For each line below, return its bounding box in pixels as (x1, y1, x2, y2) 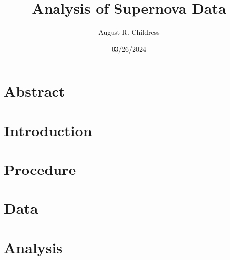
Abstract (4, 81, 65, 101)
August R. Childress (98, 27, 160, 37)
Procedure (4, 159, 76, 179)
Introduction (4, 120, 92, 140)
